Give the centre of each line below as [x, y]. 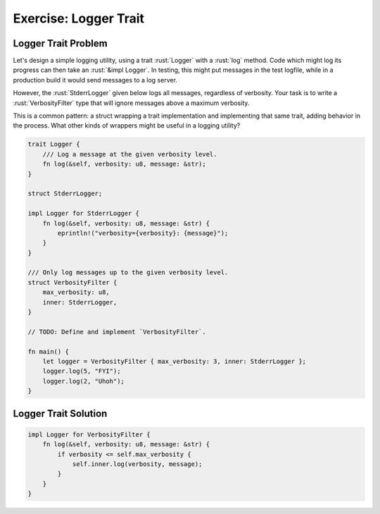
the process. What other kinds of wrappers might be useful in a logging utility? [127, 126]
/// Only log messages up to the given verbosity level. [128, 273]
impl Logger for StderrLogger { [84, 214]
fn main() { [49, 351]
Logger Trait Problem [61, 43]
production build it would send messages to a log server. [95, 80]
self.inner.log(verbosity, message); [137, 464]
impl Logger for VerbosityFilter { [89, 434]
